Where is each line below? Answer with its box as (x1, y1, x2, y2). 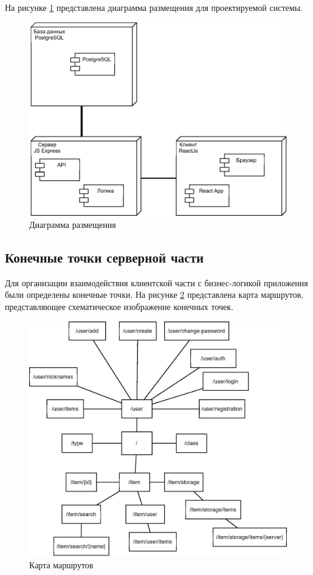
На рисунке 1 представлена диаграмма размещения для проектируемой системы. (5, 1, 303, 13)
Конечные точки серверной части (5, 248, 204, 266)
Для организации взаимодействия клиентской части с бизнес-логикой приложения (5, 276, 308, 289)
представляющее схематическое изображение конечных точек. (5, 300, 234, 312)
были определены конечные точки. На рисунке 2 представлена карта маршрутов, (5, 288, 304, 301)
